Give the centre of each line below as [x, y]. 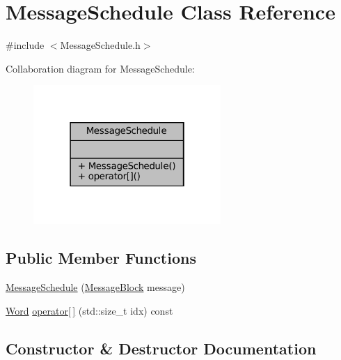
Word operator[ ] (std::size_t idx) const [89, 310]
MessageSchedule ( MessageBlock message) [95, 287]
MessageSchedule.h [100, 45]
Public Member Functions [101, 258]
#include [25, 45]
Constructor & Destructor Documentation [161, 348]
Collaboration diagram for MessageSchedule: [100, 68]
